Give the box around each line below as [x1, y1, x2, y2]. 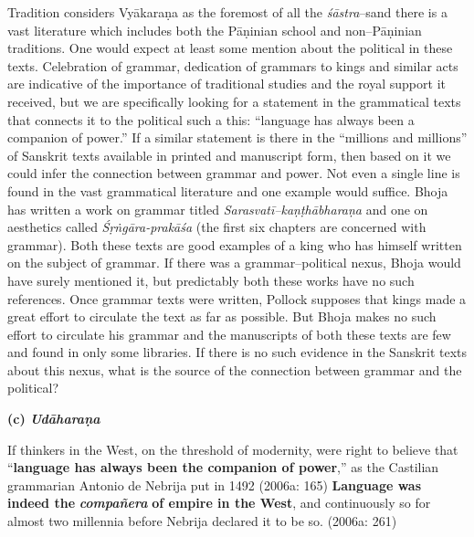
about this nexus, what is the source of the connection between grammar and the [7, 360, 462, 379]
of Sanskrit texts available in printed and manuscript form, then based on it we [7, 145, 451, 164]
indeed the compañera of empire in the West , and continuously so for [7, 493, 431, 512]
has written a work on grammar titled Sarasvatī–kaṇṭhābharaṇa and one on [7, 199, 428, 218]
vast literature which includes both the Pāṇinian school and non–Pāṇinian [7, 20, 422, 39]
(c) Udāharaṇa [7, 409, 100, 428]
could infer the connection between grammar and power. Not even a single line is [7, 163, 460, 183]
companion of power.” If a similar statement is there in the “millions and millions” [7, 128, 468, 147]
